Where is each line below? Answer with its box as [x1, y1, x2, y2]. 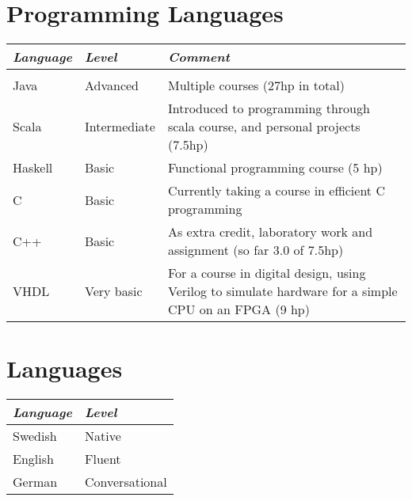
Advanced [85, 76, 139, 95]
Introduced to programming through [167, 99, 370, 118]
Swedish [13, 427, 57, 446]
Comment [167, 47, 230, 66]
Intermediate [85, 117, 155, 136]
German [13, 473, 58, 492]
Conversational [85, 473, 167, 492]
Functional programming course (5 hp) [167, 158, 383, 177]
